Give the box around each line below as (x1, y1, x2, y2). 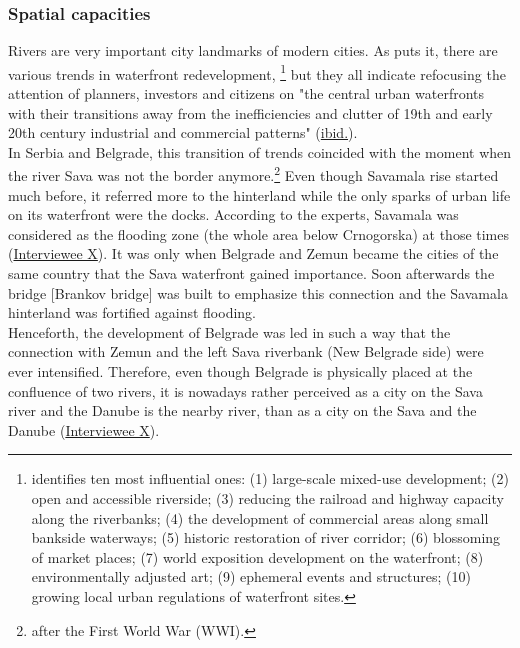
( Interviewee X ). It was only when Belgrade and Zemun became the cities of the (8, 243, 499, 264)
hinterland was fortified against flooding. (8, 302, 257, 323)
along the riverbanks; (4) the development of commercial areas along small (31, 507, 489, 528)
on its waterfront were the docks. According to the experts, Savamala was (8, 204, 459, 225)
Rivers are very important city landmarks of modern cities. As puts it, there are (8, 40, 498, 61)
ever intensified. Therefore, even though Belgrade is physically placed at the (8, 361, 473, 382)
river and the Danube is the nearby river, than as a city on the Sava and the (8, 400, 477, 421)
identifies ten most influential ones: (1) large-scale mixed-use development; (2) (31, 468, 509, 489)
